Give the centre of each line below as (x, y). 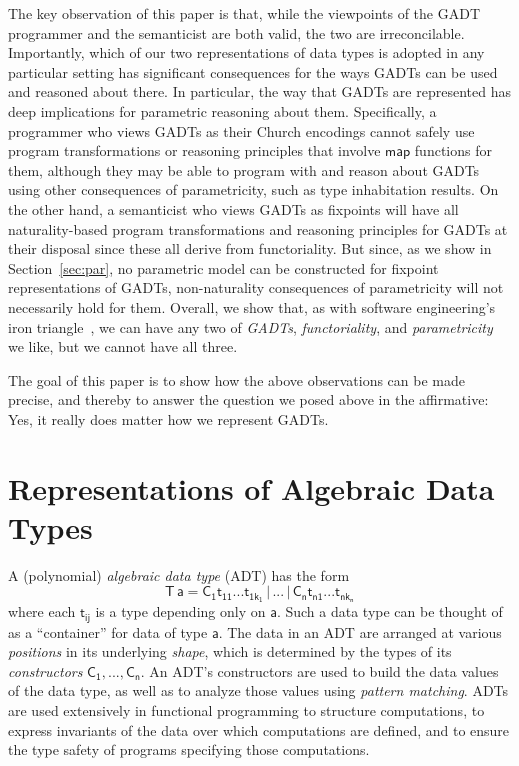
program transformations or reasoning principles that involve (194, 150)
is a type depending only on (180, 611)
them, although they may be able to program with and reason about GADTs (244, 169)
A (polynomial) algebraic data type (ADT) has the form (179, 574)
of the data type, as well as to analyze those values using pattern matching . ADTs (258, 690)
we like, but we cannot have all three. (123, 346)
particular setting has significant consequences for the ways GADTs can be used (253, 71)
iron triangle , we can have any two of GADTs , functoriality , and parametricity (250, 326)
